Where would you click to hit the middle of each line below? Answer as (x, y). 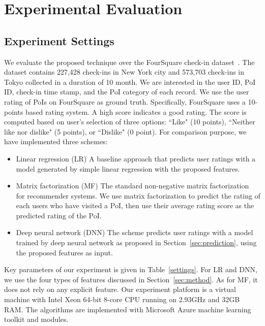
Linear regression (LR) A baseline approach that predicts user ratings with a (136, 158)
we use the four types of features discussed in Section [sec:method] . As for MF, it (131, 279)
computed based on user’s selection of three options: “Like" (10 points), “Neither (130, 122)
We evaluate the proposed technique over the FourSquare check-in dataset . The (129, 62)
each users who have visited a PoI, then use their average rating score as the (135, 205)
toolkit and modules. (36, 319)
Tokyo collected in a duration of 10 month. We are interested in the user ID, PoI (130, 81)
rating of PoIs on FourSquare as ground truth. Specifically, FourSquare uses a (125, 101)
